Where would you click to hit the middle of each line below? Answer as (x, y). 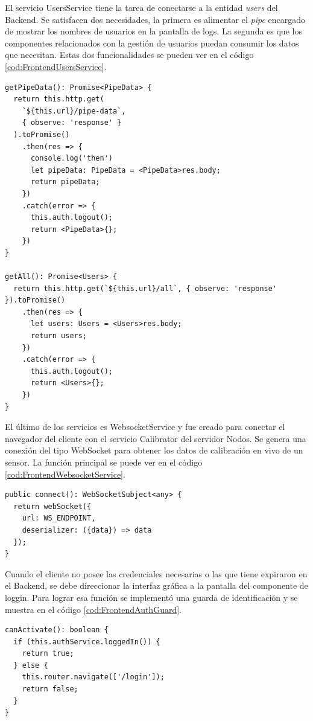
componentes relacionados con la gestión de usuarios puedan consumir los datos (152, 43)
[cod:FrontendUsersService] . (56, 66)
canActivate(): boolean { (57, 630)
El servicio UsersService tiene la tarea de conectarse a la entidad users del (141, 7)
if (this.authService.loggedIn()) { (87, 642)
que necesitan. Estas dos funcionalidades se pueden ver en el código (129, 55)
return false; (50, 689)
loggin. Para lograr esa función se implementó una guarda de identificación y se (151, 597)
